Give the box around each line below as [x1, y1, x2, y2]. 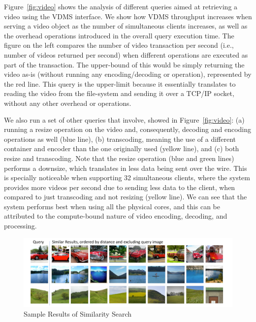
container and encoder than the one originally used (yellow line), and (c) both [4, 143, 239, 154]
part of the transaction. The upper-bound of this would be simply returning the [4, 59, 245, 69]
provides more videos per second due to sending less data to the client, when [4, 182, 235, 192]
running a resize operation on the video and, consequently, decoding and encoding [4, 124, 251, 134]
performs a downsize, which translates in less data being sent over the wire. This [4, 162, 247, 173]
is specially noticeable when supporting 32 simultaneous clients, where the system [4, 172, 250, 183]
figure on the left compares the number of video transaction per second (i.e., [4, 40, 234, 50]
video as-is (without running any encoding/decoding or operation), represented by [4, 69, 252, 79]
